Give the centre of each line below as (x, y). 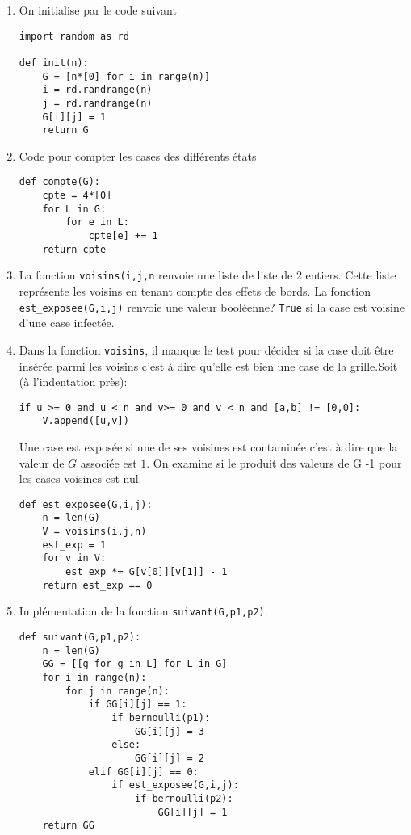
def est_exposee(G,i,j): (86, 504)
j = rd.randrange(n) (97, 103)
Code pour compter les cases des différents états (138, 155)
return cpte (74, 249)
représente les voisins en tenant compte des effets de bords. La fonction (195, 291)
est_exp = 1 (74, 545)
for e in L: (97, 222)
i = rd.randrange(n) (97, 90)
